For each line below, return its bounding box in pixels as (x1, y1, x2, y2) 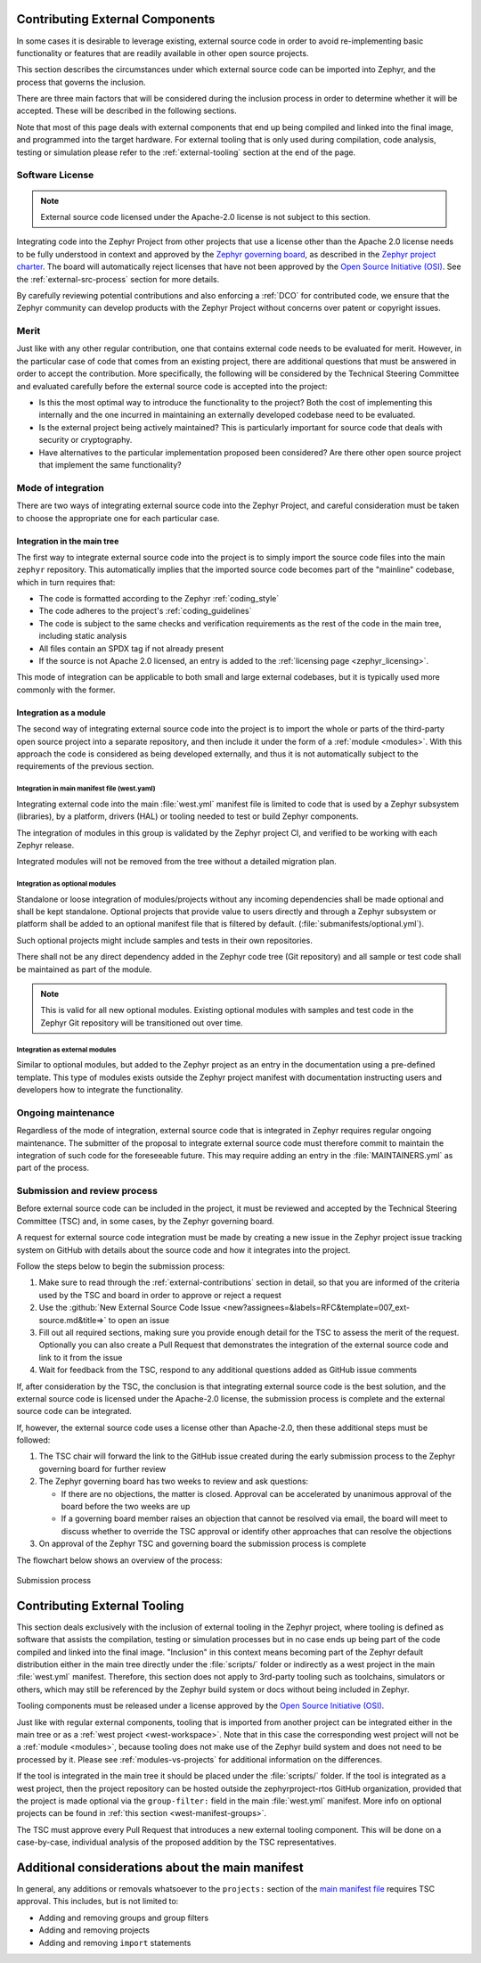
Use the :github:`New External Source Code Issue (38, 1302, 221, 1313)
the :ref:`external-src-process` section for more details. (16, 274, 220, 284)
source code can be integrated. (16, 1406, 133, 1417)
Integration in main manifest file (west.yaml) (16, 784, 156, 793)
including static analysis (38, 631, 127, 642)
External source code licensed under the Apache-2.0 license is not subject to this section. (40, 211, 371, 222)
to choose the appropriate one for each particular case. (16, 512, 220, 523)
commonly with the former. (16, 684, 116, 695)
